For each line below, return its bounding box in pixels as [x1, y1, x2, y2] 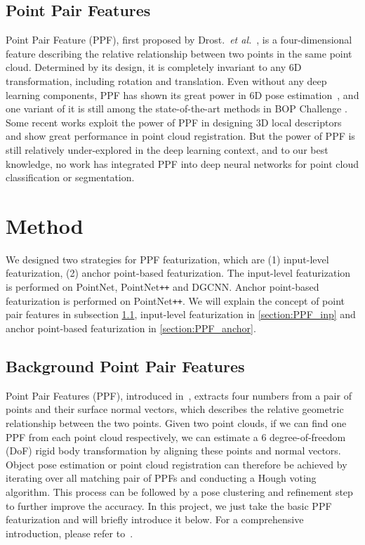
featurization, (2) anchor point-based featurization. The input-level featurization [6, 265, 351, 280]
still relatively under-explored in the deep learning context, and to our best [6, 142, 328, 157]
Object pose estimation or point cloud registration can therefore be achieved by [6, 457, 347, 471]
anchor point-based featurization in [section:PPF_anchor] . [6, 320, 256, 335]
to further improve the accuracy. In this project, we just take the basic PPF [6, 498, 332, 513]
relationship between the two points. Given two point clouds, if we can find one [6, 415, 347, 430]
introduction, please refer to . [6, 525, 133, 540]
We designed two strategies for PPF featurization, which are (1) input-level [6, 251, 329, 266]
